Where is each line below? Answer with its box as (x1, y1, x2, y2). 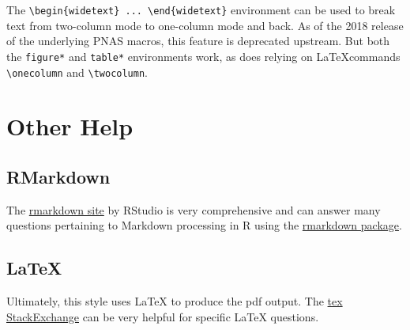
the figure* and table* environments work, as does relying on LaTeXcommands (6, 47, 401, 64)
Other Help (6, 110, 134, 142)
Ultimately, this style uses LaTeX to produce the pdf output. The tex (6, 293, 343, 309)
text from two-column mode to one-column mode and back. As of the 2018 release (6, 17, 404, 33)
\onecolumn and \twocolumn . (6, 63, 148, 80)
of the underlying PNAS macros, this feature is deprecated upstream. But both (6, 32, 390, 49)
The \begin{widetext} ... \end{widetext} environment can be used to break (6, 2, 396, 17)
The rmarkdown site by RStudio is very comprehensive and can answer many (6, 201, 381, 218)
